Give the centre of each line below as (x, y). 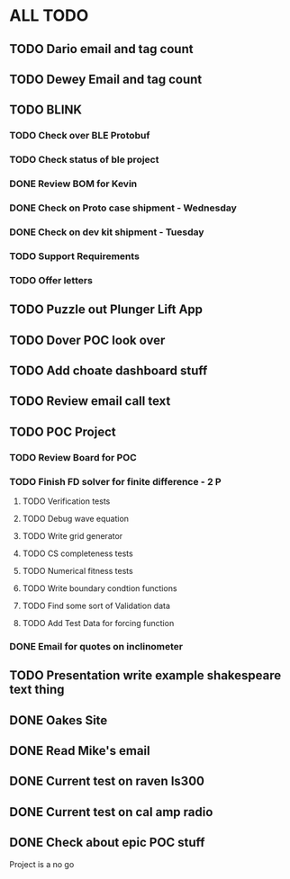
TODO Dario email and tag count (101, 49)
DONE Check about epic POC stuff (107, 843)
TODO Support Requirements (74, 256)
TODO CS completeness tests (77, 553)
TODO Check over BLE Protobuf (80, 136)
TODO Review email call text (90, 401)
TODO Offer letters (51, 280)
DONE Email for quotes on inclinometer (96, 646)
